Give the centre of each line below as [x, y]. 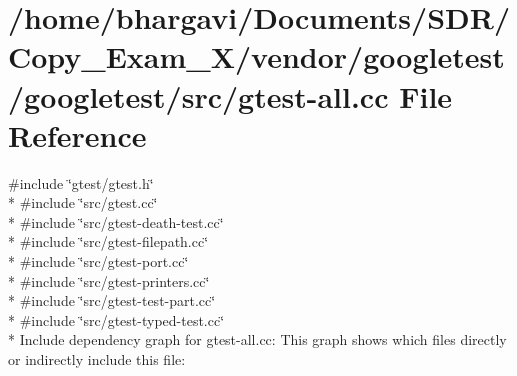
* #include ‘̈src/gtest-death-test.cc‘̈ [116, 221]
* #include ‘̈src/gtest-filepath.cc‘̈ [108, 241]
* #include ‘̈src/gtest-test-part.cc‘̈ [112, 300]
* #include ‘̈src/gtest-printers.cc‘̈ [109, 280]
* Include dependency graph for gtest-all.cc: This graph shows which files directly [257, 339]
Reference [77, 134]
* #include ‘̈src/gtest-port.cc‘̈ [98, 261]
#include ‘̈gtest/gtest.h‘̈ [81, 182]
